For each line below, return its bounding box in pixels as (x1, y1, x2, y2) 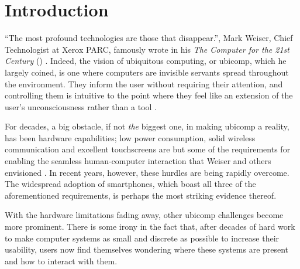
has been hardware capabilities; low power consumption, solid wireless (5, 131, 256, 144)
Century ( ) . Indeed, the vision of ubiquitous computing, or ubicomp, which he (5, 55, 287, 67)
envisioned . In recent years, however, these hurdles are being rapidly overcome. (5, 166, 289, 178)
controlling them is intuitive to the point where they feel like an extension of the (5, 89, 293, 101)
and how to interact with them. (5, 254, 118, 267)
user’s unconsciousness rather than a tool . (5, 100, 157, 113)
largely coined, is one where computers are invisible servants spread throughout (5, 66, 289, 78)
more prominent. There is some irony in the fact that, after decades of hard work (5, 220, 295, 233)
